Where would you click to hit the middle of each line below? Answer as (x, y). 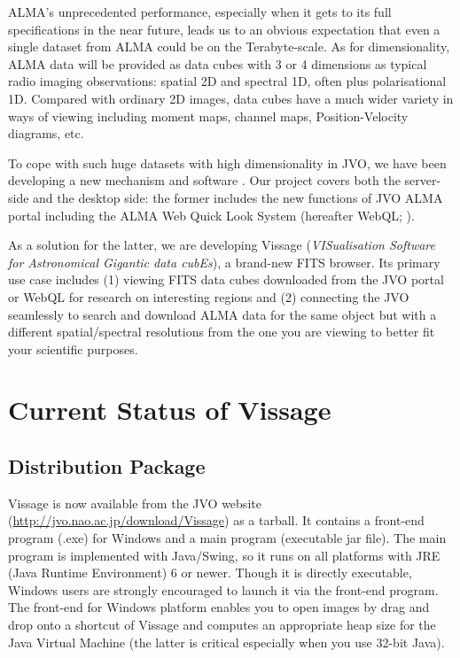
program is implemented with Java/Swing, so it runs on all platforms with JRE (224, 555)
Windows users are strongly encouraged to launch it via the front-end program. (223, 589)
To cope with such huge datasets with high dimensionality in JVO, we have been (227, 163)
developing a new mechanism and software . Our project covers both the (204, 180)
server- (423, 180)
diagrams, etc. (46, 133)
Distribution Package (107, 466)
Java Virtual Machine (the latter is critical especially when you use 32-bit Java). (226, 642)
